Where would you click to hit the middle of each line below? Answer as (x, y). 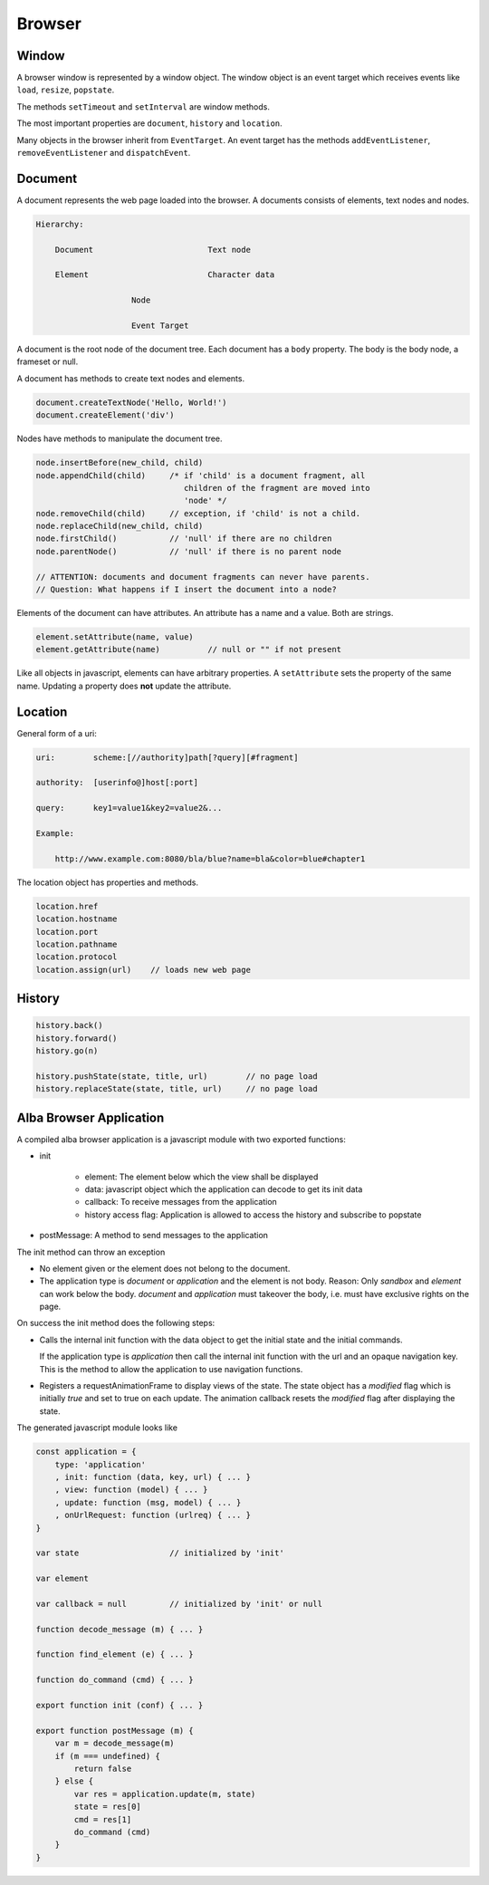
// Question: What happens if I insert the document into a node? (186, 590)
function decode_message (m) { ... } (120, 1629)
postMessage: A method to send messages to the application (154, 1236)
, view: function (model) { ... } (131, 1490)
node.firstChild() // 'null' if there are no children (184, 539)
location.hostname (77, 919)
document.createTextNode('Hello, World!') (131, 402)
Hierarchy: (60, 224)
